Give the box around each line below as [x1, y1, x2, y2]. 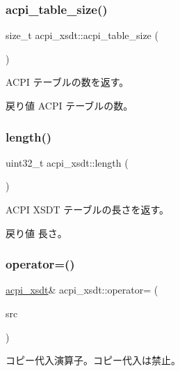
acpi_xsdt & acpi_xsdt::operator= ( [6, 282, 158, 297]
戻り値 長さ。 [6, 225, 67, 240]
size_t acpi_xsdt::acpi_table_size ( [6, 28, 158, 43]
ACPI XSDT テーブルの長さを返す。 [6, 202, 169, 216]
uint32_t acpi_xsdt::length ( [6, 155, 129, 169]
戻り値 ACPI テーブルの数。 [6, 98, 133, 112]
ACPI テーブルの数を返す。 [6, 75, 129, 89]
